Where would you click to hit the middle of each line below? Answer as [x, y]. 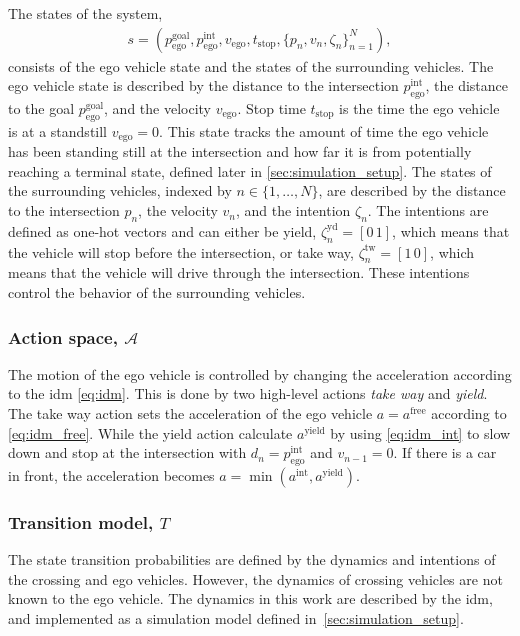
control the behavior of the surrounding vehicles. [157, 292]
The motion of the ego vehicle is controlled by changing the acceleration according [260, 373]
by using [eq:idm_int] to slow [420, 432]
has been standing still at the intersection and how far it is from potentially [240, 151]
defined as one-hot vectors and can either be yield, [162, 230]
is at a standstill [58, 130]
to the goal [41, 108]
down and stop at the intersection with [127, 452]
